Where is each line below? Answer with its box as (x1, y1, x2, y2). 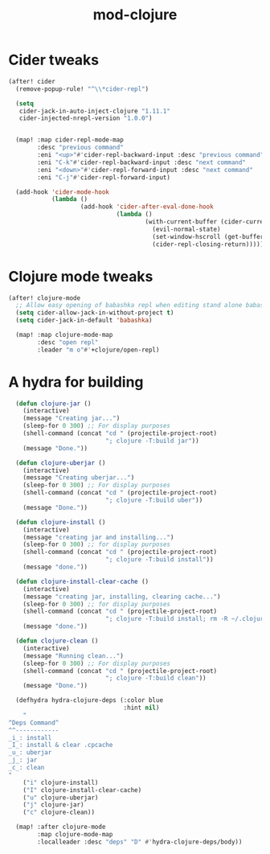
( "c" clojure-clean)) (22, 808, 95, 817)
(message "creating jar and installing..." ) (22, 533, 174, 541)
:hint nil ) (123, 704, 160, 712)
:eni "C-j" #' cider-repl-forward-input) (37, 173, 171, 182)
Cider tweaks (8, 51, 100, 69)
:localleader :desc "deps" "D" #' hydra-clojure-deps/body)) (37, 838, 243, 846)
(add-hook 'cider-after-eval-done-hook (80, 203, 215, 211)
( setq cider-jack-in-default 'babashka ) (15, 316, 153, 325)
